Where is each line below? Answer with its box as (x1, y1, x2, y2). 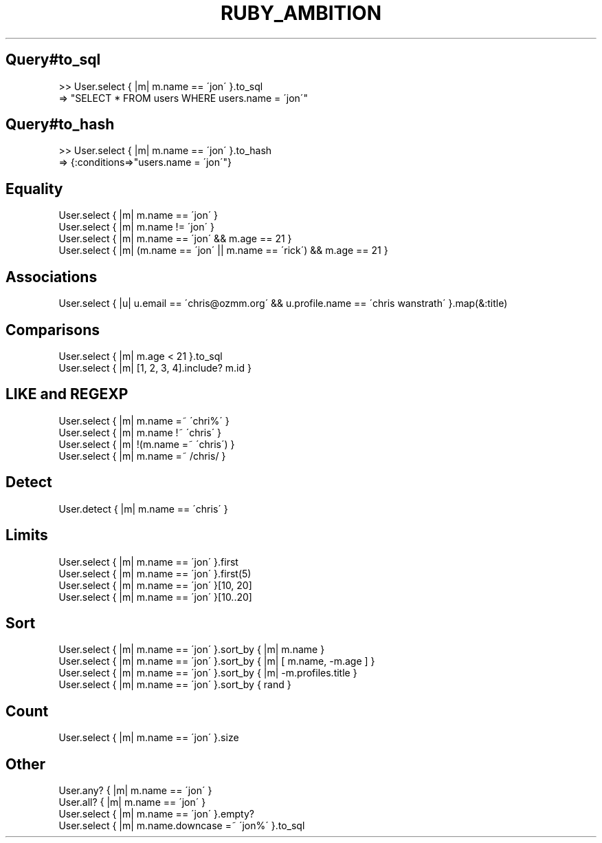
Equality (5, 180, 63, 198)
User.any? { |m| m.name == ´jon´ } (58, 785, 212, 797)
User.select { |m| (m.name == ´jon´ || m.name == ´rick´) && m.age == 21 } (58, 244, 388, 257)
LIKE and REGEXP (5, 385, 129, 403)
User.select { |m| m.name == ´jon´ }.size (58, 732, 239, 744)
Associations (5, 268, 98, 286)
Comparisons (5, 321, 100, 339)
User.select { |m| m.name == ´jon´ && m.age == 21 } (58, 233, 292, 245)
